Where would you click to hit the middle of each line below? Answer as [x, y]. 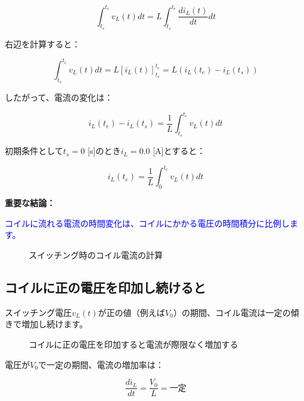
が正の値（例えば [131, 312]
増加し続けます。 [54, 324]
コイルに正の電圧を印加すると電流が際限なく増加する [133, 344]
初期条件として [34, 151]
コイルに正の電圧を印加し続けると [105, 287]
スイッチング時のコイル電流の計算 [96, 254]
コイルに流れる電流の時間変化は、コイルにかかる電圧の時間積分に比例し [147, 223]
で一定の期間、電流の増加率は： [101, 364]
